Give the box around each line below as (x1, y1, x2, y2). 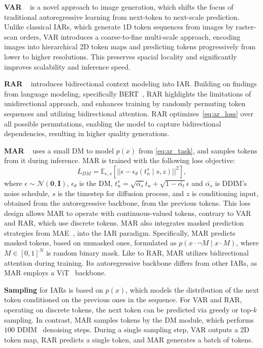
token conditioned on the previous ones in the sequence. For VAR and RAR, (4, 294, 242, 305)
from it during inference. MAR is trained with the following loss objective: (4, 155, 235, 166)
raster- (236, 21, 256, 32)
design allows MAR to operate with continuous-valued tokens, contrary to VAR (4, 207, 251, 218)
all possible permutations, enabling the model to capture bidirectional (4, 118, 221, 129)
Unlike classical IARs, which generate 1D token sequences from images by (4, 21, 234, 32)
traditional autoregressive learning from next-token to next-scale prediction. (4, 11, 240, 22)
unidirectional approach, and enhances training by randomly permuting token (4, 98, 246, 109)
